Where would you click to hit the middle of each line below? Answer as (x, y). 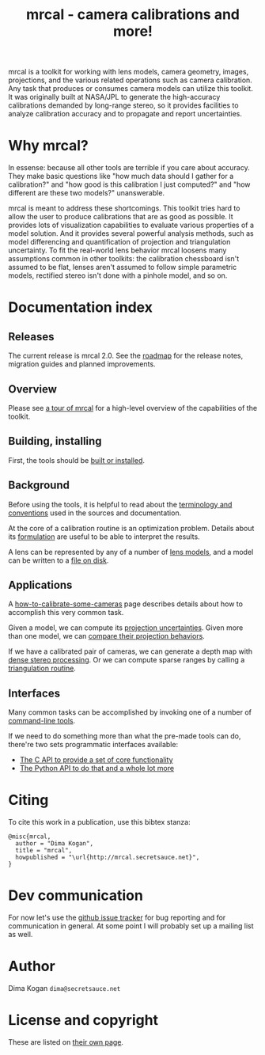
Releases (31, 337)
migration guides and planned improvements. (82, 364)
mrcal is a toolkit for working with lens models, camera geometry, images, (129, 72)
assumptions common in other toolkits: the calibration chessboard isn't (124, 259)
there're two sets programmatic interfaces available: (93, 745)
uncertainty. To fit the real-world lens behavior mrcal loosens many (117, 250)
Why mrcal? (49, 146)
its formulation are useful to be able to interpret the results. (104, 537)
